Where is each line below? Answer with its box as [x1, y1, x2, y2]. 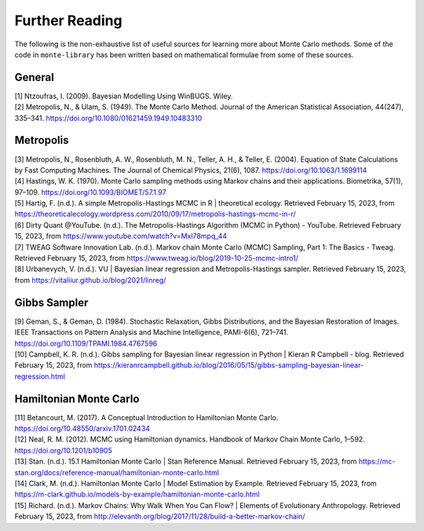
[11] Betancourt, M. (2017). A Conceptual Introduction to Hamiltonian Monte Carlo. [14, 412, 279, 422]
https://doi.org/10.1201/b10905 [14, 445, 113, 455]
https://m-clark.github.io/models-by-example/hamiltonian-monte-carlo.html [14, 489, 260, 499]
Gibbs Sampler [14, 295, 89, 309]
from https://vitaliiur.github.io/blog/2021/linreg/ [14, 275, 166, 284]
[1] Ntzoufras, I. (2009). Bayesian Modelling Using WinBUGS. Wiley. [14, 91, 233, 101]
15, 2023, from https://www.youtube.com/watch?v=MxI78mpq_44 [14, 232, 228, 241]
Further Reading [14, 12, 122, 29]
